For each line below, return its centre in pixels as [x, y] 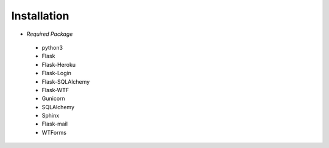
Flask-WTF [55, 90]
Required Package [50, 34]
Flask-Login [56, 73]
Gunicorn [53, 99]
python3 [52, 47]
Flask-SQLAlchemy [66, 81]
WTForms [54, 132]
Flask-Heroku [59, 64]
